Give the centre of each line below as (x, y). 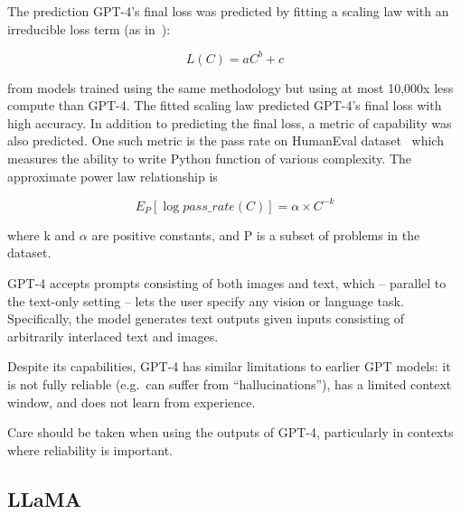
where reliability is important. (90, 449)
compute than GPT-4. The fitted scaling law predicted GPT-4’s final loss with (225, 105)
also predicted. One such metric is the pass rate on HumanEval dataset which (226, 140)
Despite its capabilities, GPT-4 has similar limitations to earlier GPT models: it (229, 366)
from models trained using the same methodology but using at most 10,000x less (230, 87)
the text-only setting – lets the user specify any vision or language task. (206, 300)
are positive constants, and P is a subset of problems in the (256, 234)
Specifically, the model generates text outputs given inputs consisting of (206, 318)
